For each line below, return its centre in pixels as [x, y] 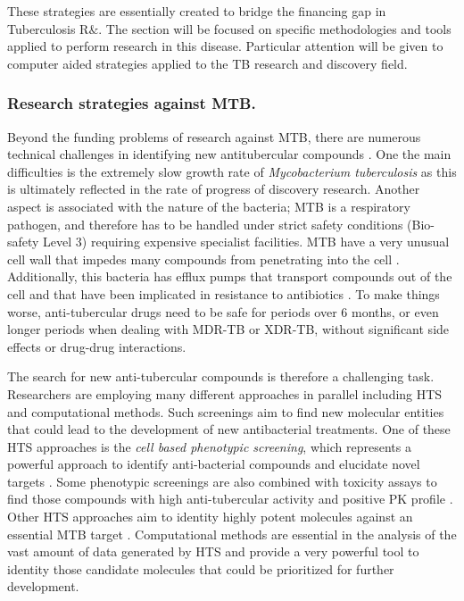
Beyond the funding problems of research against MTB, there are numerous [214, 136]
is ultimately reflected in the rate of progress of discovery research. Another [214, 189]
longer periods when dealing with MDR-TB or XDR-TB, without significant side [228, 329]
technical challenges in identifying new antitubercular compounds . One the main [229, 154]
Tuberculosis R [48, 28]
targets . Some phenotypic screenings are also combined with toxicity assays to [222, 481]
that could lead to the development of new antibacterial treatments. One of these [229, 429]
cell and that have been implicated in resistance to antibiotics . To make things [224, 293]
